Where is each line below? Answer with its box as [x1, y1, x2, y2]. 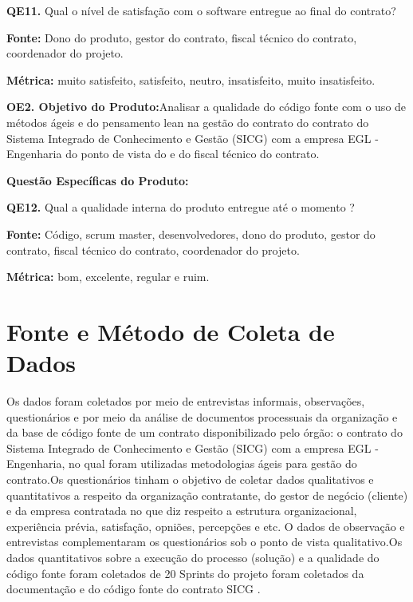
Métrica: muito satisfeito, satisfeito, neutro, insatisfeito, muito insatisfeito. [6, 71, 376, 88]
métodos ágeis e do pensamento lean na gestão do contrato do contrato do [6, 113, 369, 130]
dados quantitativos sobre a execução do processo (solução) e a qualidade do [6, 549, 380, 565]
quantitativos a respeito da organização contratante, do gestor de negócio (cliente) [6, 486, 408, 503]
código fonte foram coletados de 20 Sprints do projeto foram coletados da [6, 564, 364, 581]
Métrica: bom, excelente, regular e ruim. [6, 268, 210, 285]
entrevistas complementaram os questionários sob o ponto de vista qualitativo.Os [6, 533, 403, 550]
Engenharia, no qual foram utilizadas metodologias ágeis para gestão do [6, 455, 357, 472]
